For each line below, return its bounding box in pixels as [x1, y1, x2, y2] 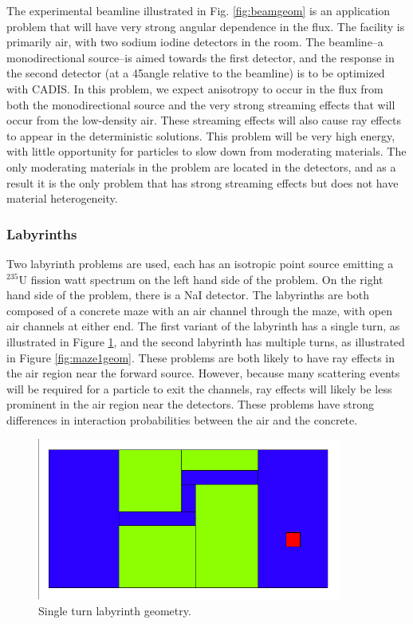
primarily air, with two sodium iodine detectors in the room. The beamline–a [6, 34, 383, 50]
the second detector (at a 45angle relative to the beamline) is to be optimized [6, 65, 385, 81]
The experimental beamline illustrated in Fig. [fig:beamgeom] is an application [6, 2, 391, 18]
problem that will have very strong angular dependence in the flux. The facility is [6, 18, 405, 34]
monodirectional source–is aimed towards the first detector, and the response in [6, 49, 395, 65]
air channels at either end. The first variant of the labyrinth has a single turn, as [6, 318, 400, 334]
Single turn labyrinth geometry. [38, 602, 191, 619]
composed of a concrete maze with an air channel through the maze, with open [6, 302, 392, 318]
